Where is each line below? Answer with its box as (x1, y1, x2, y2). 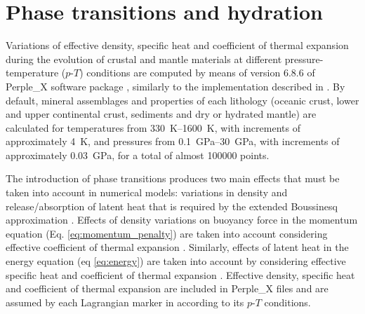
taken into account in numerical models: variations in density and (6, 185, 288, 200)
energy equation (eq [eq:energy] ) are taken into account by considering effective (6, 254, 346, 268)
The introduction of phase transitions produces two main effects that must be (6, 171, 340, 186)
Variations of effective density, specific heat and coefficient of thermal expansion (6, 38, 349, 53)
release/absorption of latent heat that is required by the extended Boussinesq (6, 198, 338, 213)
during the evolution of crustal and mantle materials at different (6, 51, 282, 66)
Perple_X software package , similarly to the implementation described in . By (6, 78, 345, 93)
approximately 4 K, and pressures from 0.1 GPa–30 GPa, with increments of (6, 134, 340, 149)
